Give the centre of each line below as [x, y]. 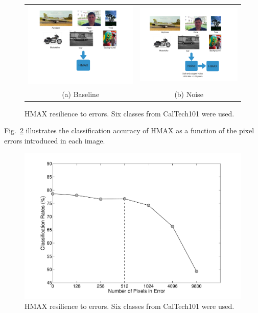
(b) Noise [189, 94]
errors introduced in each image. [55, 140]
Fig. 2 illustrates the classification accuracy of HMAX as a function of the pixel [129, 130]
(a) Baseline [81, 94]
